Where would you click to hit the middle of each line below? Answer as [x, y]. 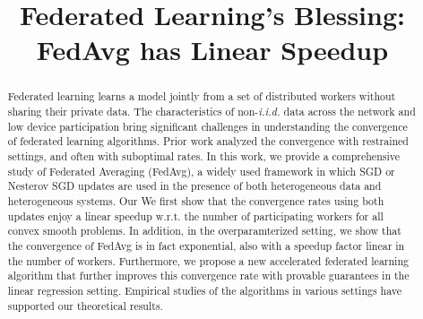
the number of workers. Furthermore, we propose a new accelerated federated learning [208, 260]
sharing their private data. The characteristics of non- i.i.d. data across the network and [211, 112]
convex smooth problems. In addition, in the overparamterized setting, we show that [204, 231]
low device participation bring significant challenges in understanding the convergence [207, 126]
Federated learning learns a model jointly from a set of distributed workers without [202, 96]
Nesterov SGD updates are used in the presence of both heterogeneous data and [194, 186]
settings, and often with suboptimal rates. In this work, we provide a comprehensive [203, 155]
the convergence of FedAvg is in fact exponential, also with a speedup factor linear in [206, 245]
